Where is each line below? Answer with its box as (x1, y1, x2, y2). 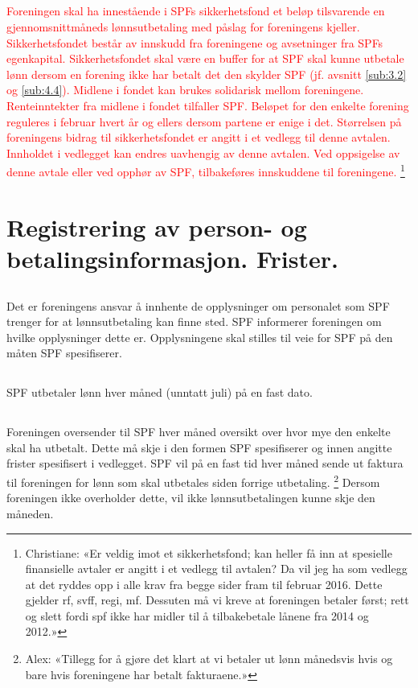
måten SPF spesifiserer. (6, 344, 122, 361)
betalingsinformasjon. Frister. (6, 241, 338, 274)
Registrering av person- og (6, 210, 307, 243)
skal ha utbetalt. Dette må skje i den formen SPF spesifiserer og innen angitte (6, 439, 392, 455)
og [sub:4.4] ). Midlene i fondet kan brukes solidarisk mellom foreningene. (6, 81, 364, 98)
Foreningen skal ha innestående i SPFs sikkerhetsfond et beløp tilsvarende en (6, 2, 385, 19)
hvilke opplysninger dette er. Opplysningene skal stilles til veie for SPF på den (6, 328, 393, 345)
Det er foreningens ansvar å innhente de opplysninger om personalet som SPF (6, 297, 390, 314)
